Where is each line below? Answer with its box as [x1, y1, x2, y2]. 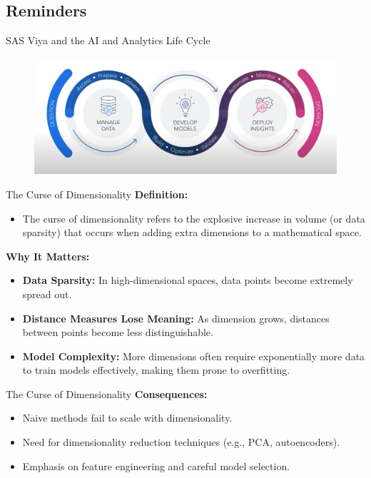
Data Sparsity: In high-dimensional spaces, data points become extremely [22, 273, 353, 288]
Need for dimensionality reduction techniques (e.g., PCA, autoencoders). [22, 434, 340, 449]
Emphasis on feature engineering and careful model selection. [22, 458, 290, 473]
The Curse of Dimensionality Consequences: [6, 386, 208, 401]
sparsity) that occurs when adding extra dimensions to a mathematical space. [22, 225, 362, 240]
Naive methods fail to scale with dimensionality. [22, 410, 233, 425]
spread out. [22, 286, 72, 301]
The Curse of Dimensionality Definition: [6, 186, 188, 201]
